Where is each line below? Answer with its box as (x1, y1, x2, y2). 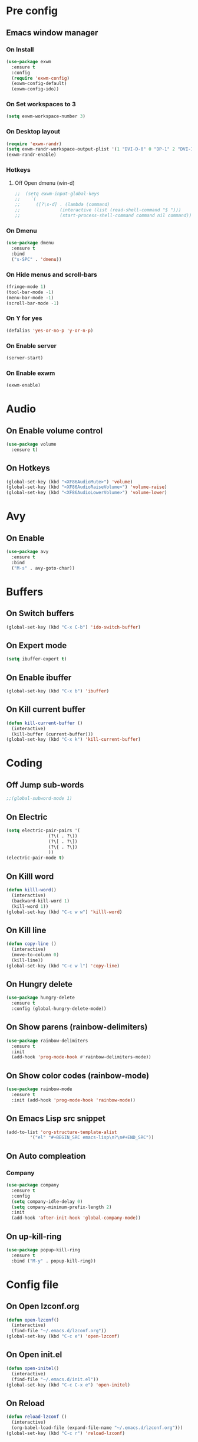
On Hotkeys (6, 463, 50, 473)
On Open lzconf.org (6, 1302, 80, 1312)
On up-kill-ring (6, 1231, 62, 1241)
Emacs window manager (6, 28, 98, 38)
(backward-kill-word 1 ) (11, 898, 70, 904)
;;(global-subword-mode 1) (6, 796, 72, 802)
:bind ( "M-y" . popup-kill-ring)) (11, 1258, 96, 1264)
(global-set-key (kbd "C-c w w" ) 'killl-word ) (6, 909, 123, 915)
